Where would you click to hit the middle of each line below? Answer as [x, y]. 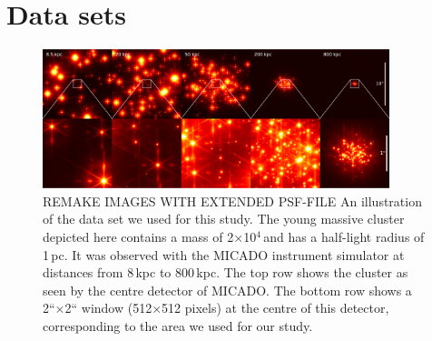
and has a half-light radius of [344, 237]
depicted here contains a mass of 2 [138, 237]
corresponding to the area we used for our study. [178, 326]
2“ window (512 [108, 308]
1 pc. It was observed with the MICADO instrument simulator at [224, 254]
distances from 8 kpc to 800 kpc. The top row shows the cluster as [226, 272]
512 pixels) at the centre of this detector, [275, 308]
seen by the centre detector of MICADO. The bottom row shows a [227, 290]
